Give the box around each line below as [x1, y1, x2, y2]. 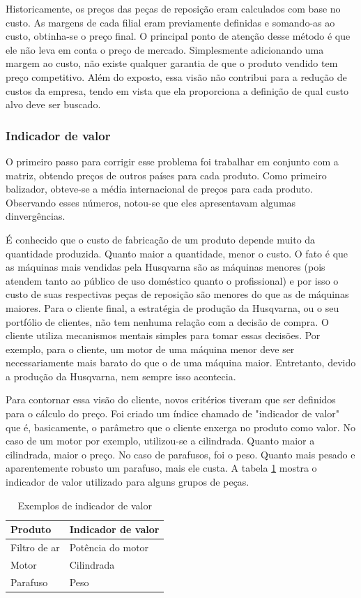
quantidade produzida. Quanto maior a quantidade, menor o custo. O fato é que [6, 246, 348, 260]
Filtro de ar [10, 540, 60, 555]
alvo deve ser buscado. [6, 97, 101, 112]
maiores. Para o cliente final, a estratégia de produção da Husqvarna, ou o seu [6, 300, 339, 315]
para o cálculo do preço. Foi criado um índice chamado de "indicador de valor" [6, 406, 340, 421]
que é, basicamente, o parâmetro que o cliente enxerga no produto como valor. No [6, 419, 355, 434]
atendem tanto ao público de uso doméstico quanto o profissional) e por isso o [6, 273, 339, 287]
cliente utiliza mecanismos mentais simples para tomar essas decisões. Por [6, 328, 321, 343]
